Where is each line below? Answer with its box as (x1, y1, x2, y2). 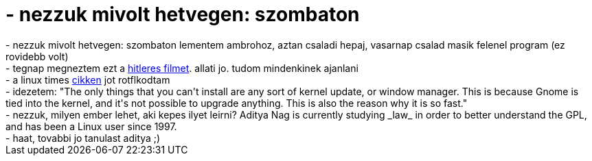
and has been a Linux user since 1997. (5, 120, 177, 132)
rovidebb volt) (5, 50, 69, 62)
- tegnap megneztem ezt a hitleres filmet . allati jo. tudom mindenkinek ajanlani (5, 62, 358, 74)
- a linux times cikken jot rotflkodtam (5, 73, 170, 86)
